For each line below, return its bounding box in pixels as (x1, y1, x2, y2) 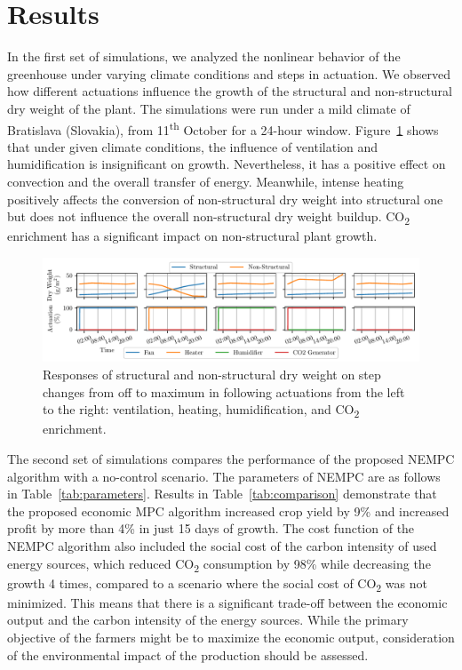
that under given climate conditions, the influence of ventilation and (7, 137, 378, 156)
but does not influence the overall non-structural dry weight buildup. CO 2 (7, 207, 410, 227)
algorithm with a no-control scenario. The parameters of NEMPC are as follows (7, 467, 441, 485)
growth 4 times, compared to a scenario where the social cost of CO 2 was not (7, 573, 427, 594)
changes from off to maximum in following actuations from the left (43, 382, 405, 401)
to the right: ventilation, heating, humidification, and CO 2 (43, 400, 360, 421)
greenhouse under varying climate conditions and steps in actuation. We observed (7, 64, 451, 83)
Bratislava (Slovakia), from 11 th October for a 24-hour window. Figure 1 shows (7, 117, 439, 139)
